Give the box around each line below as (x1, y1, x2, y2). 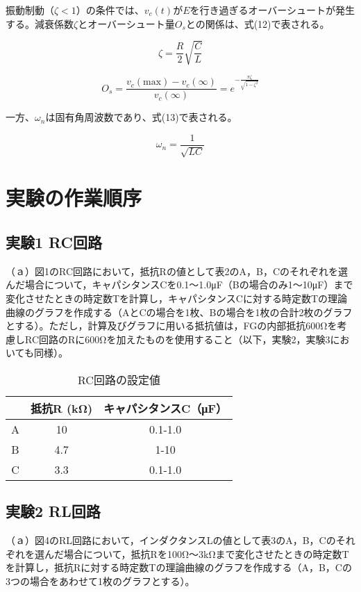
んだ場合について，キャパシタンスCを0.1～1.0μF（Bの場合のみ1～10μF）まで (6, 277, 353, 292)
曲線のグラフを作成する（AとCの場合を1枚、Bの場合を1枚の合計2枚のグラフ (6, 304, 353, 319)
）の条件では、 (76, 3, 144, 17)
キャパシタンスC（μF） (103, 400, 227, 417)
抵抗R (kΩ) (31, 400, 93, 417)
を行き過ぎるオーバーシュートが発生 (190, 3, 355, 17)
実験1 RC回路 (6, 231, 103, 253)
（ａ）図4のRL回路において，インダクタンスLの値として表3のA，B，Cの (6, 533, 336, 548)
